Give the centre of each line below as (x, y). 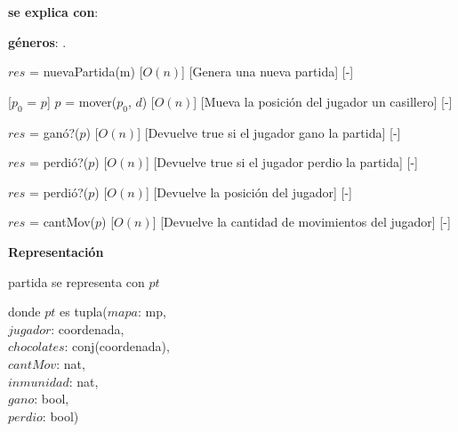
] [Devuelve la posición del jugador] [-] (249, 192)
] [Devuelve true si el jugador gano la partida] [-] (269, 132)
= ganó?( (55, 132)
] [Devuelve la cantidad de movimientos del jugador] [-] (301, 222)
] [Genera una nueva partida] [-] (268, 72)
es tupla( (84, 312)
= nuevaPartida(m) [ (86, 72)
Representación (56, 251)
